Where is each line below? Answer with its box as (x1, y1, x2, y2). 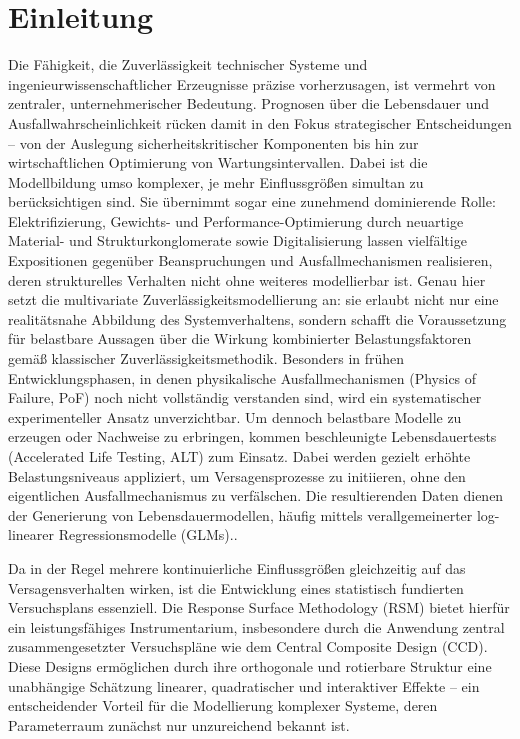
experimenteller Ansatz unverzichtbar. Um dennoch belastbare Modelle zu (8, 406, 462, 427)
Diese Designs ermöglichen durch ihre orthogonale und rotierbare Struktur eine (8, 655, 492, 676)
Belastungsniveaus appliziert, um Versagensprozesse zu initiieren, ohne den (8, 465, 466, 486)
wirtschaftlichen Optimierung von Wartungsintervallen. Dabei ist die (8, 152, 428, 173)
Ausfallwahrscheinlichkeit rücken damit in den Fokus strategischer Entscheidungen (8, 112, 512, 133)
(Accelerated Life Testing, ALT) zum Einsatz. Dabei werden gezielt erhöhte (8, 446, 471, 466)
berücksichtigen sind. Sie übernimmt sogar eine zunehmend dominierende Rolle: (8, 191, 496, 212)
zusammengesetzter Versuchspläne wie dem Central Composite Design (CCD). (8, 636, 488, 657)
